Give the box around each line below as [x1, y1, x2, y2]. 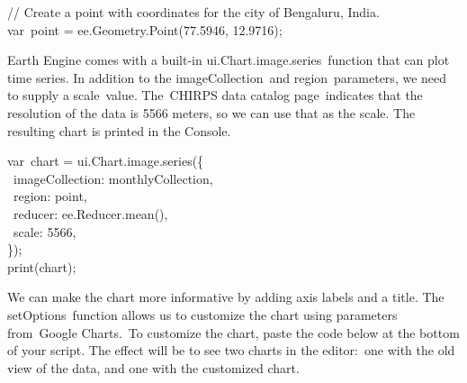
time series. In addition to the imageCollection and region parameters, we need [7, 68, 447, 87]
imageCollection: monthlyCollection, [13, 169, 213, 187]
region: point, [13, 187, 87, 205]
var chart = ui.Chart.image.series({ [7, 151, 204, 170]
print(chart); [7, 257, 76, 276]
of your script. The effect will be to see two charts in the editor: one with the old [7, 341, 455, 360]
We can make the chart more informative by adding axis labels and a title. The [7, 287, 445, 306]
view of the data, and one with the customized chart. [7, 358, 300, 377]
